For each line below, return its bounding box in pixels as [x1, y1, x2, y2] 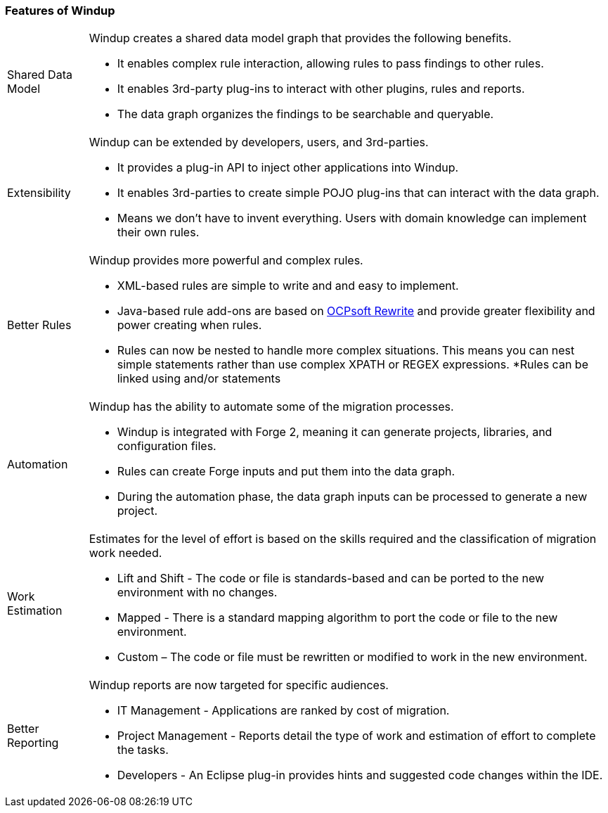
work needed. [89, 546, 162, 561]
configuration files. [117, 439, 216, 454]
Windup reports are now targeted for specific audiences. [89, 678, 389, 693]
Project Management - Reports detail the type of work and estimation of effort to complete [117, 729, 596, 743]
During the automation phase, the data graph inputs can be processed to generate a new [117, 489, 588, 504]
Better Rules [7, 318, 72, 333]
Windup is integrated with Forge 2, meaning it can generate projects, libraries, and [117, 425, 552, 440]
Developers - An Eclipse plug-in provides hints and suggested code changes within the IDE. [117, 768, 603, 783]
